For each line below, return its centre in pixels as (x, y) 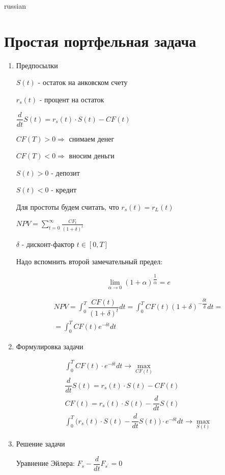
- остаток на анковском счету (83, 82)
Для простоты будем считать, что (67, 206)
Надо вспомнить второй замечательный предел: (89, 261)
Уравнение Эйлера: (45, 463)
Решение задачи (40, 443)
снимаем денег (92, 138)
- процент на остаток (72, 99)
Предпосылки (37, 65)
